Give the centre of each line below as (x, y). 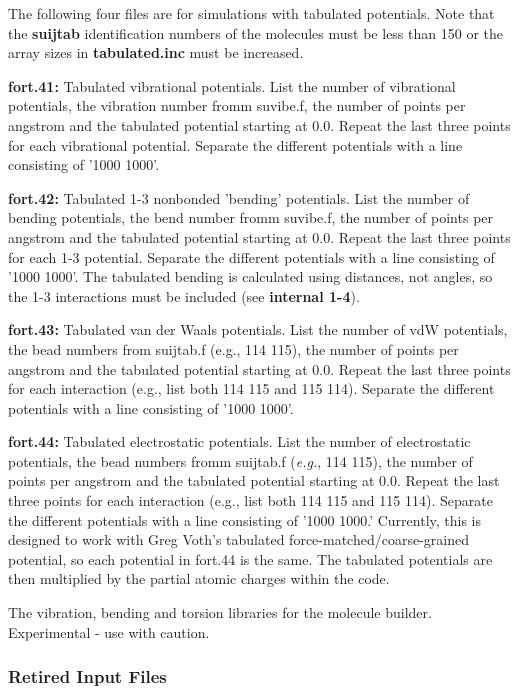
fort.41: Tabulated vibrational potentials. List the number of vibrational (232, 85)
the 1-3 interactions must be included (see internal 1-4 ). (184, 295)
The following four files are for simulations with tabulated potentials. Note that (251, 13)
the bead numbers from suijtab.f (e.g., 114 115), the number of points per (233, 348)
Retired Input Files (87, 676)
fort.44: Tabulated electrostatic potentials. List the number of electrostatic (239, 441)
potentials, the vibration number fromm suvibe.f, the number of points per (237, 105)
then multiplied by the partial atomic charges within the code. (199, 578)
